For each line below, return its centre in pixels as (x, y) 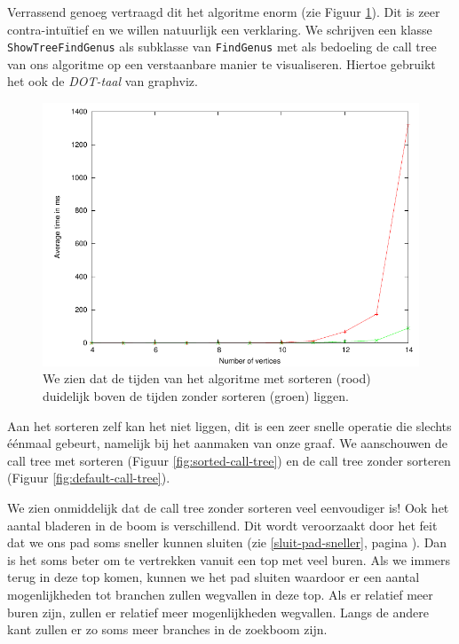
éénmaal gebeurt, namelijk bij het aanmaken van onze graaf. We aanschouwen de (227, 443)
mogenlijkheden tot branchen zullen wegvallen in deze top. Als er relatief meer (220, 594)
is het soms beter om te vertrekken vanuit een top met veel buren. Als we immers (229, 559)
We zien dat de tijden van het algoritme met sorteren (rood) (207, 378)
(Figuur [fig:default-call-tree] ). (89, 478)
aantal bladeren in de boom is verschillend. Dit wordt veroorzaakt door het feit (222, 525)
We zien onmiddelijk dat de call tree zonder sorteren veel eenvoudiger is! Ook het (228, 507)
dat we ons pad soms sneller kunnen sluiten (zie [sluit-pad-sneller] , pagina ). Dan (227, 542)
